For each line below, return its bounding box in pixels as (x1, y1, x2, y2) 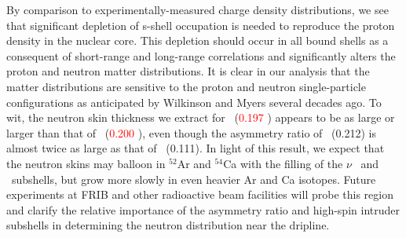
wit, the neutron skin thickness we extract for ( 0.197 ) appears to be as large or (6, 109, 395, 126)
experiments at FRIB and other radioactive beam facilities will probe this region (6, 186, 393, 203)
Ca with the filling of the (223, 155, 343, 171)
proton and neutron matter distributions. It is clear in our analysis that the (6, 63, 370, 79)
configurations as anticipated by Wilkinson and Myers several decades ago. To (6, 93, 382, 110)
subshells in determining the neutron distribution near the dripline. (6, 217, 330, 233)
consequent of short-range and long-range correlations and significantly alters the (6, 47, 396, 64)
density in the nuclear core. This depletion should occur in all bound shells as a (6, 32, 389, 49)
